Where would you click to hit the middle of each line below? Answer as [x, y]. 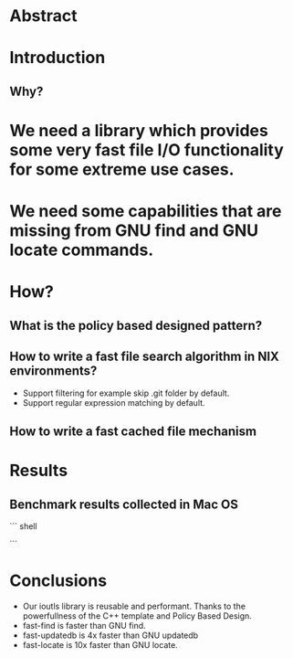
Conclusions [58, 581]
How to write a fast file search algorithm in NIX [145, 357]
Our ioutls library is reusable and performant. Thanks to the [134, 606]
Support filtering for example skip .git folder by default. [126, 393]
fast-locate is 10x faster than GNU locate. [100, 644]
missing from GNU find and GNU [134, 231]
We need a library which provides [139, 130]
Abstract [43, 16]
